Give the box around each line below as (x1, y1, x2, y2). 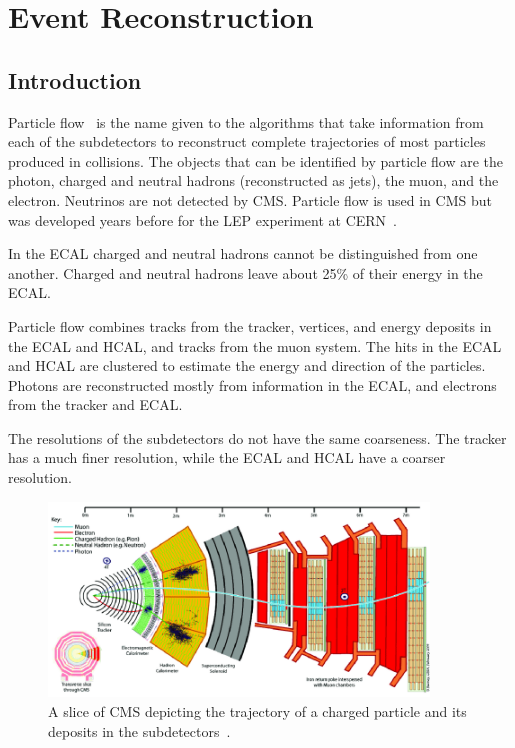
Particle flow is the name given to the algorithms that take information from (8, 111, 484, 132)
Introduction (8, 64, 142, 95)
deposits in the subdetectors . (48, 720, 231, 741)
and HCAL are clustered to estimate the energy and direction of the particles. (8, 355, 486, 376)
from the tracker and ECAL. (8, 394, 183, 415)
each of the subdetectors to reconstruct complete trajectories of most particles (8, 131, 486, 152)
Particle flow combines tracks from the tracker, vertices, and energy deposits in (8, 315, 492, 336)
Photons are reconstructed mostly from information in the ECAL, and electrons (8, 374, 497, 395)
